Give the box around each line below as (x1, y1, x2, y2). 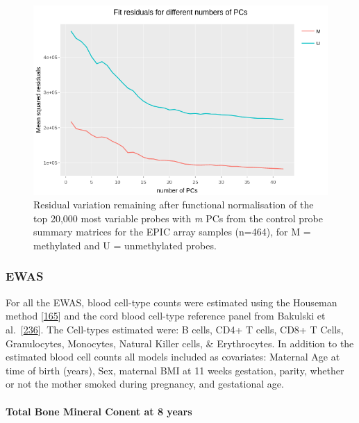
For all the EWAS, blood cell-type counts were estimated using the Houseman (6, 295, 337, 309)
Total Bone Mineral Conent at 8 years (6, 404, 192, 418)
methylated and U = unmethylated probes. (33, 238, 217, 252)
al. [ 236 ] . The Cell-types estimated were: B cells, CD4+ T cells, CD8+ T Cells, (6, 322, 344, 336)
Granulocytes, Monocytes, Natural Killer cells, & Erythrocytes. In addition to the (6, 335, 354, 350)
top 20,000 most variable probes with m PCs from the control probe (33, 210, 323, 225)
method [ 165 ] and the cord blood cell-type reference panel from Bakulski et (6, 308, 326, 323)
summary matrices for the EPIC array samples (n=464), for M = (33, 224, 311, 239)
